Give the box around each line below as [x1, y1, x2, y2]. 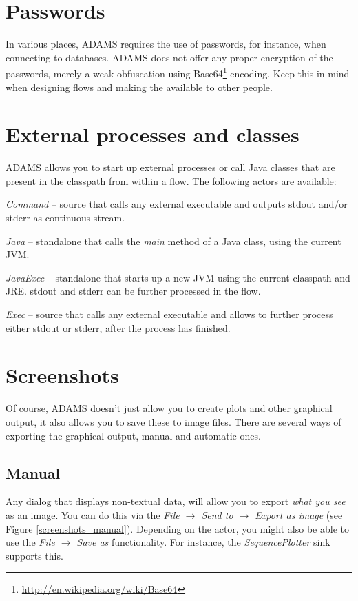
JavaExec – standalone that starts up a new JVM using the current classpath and [6, 270, 350, 284]
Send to [201, 507, 233, 522]
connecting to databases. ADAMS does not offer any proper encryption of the [6, 50, 333, 64]
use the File [6, 535, 55, 549]
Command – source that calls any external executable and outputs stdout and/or [6, 197, 348, 211]
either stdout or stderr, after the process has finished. [6, 320, 231, 335]
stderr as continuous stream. [6, 210, 125, 225]
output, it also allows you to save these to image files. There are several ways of [6, 414, 341, 428]
